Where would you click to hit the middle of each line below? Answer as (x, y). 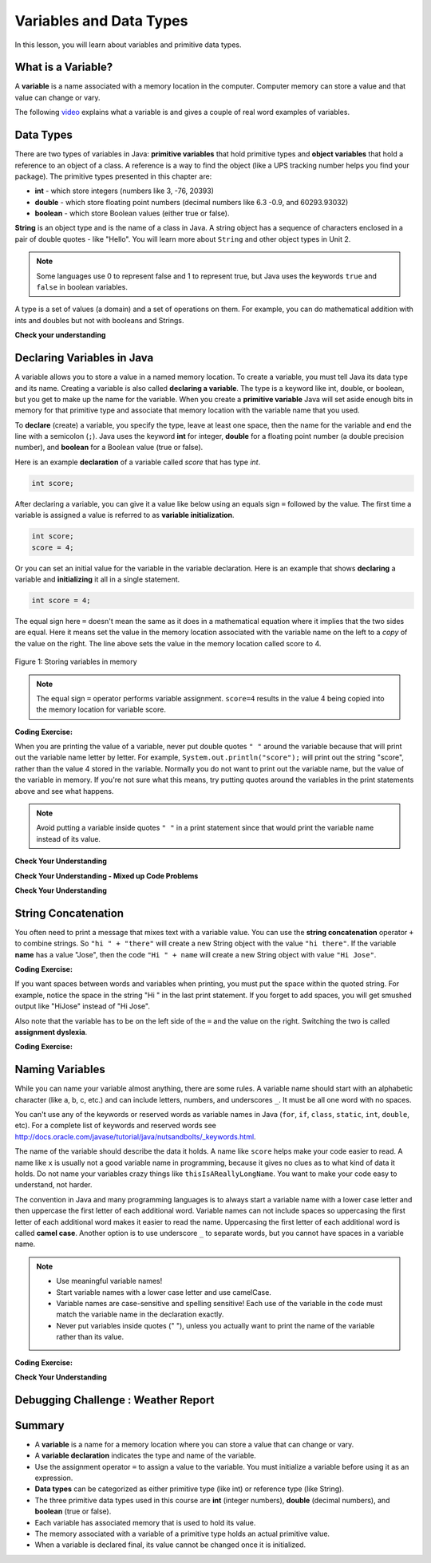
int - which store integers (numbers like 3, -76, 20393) (125, 191)
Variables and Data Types (101, 21)
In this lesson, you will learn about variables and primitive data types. (129, 45)
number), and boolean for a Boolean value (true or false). (109, 448)
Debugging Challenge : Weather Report (115, 1400)
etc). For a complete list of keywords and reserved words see (116, 1126)
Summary (40, 1425)
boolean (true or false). (73, 1511)
